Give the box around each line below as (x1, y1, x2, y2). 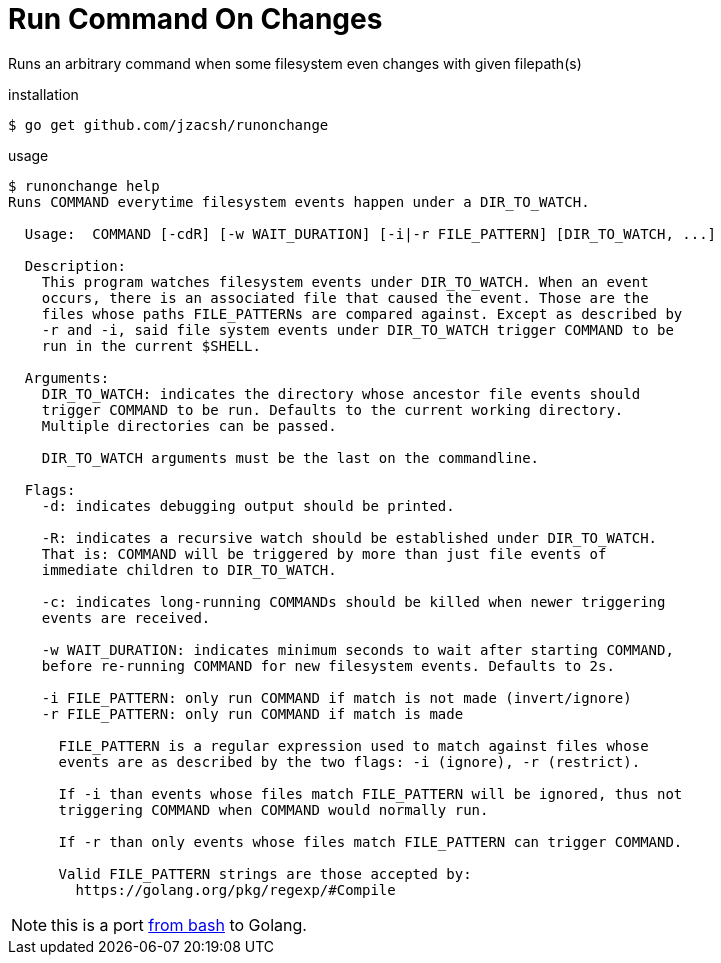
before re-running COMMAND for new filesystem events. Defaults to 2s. (41, 657, 615, 674)
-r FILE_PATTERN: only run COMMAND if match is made (41, 705, 464, 722)
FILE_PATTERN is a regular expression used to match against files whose (58, 737, 649, 754)
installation (8, 85, 79, 103)
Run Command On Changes (8, 2, 383, 36)
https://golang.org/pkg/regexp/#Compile (75, 881, 396, 898)
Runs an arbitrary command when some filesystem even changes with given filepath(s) (8, 54, 582, 72)
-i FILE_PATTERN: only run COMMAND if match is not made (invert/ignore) (41, 689, 632, 706)
